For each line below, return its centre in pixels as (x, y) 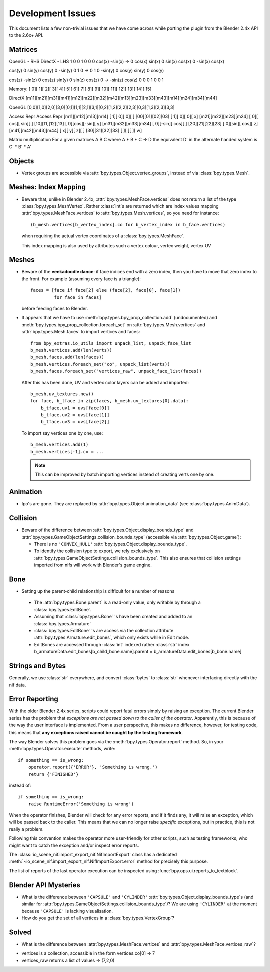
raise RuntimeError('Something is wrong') (81, 804)
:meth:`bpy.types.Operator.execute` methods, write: (62, 749)
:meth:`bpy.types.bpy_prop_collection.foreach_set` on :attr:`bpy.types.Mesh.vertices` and (113, 324)
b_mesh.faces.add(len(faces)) (68, 357)
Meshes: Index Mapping (47, 187)
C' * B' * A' (20, 147)
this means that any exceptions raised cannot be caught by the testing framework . (96, 732)
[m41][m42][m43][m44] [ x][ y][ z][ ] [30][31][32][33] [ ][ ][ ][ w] (76, 130)
